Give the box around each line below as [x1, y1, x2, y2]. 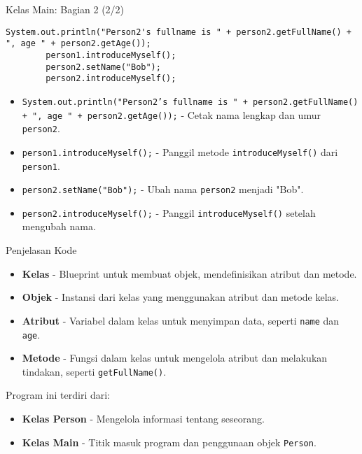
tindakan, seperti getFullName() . [22, 364, 167, 378]
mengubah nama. [22, 219, 96, 234]
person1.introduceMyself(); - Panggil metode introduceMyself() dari [22, 144, 338, 159]
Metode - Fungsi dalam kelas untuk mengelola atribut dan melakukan [22, 350, 328, 365]
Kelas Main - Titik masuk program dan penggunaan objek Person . [22, 434, 316, 449]
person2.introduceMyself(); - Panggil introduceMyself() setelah [22, 205, 316, 220]
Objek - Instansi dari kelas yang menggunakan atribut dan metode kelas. [22, 290, 339, 304]
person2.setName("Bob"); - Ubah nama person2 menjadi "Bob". [22, 182, 304, 197]
